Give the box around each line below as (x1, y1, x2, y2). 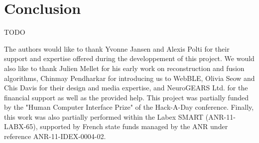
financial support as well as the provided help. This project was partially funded (4, 92, 249, 102)
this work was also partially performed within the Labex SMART (4, 111, 204, 122)
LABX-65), (4, 121, 38, 132)
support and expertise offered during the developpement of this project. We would (4, 53, 255, 64)
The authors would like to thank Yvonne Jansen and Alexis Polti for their (4, 43, 230, 54)
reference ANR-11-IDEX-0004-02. (4, 131, 106, 142)
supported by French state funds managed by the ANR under (40, 121, 228, 132)
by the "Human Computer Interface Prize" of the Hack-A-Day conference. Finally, (4, 102, 254, 112)
